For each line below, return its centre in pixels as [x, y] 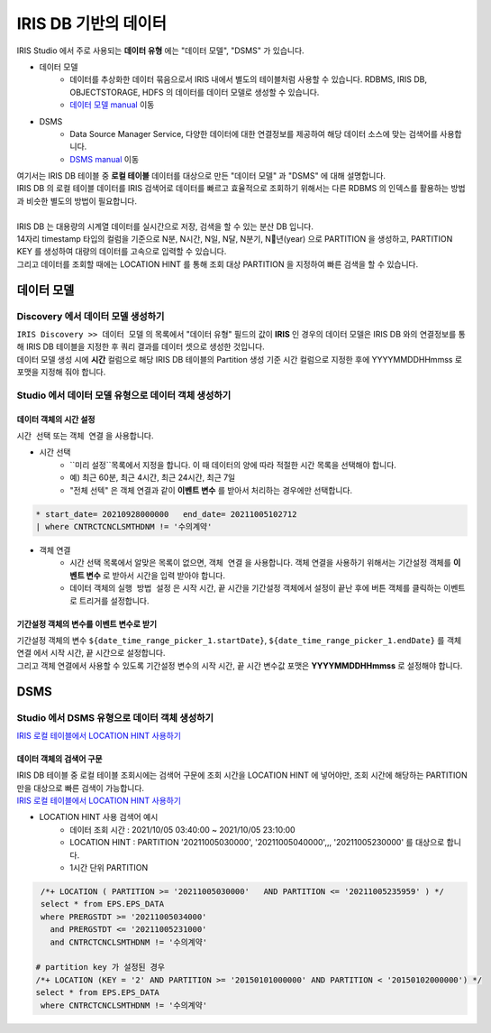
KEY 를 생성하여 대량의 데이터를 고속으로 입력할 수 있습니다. [122, 252]
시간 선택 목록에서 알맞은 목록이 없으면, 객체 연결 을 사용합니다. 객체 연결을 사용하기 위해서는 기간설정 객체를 [261, 563]
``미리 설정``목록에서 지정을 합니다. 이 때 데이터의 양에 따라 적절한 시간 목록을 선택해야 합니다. [233, 465]
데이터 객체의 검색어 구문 [59, 759]
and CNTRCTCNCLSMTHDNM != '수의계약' [128, 942]
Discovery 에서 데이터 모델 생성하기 [91, 316]
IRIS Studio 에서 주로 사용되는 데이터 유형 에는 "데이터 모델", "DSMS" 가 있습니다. [161, 51]
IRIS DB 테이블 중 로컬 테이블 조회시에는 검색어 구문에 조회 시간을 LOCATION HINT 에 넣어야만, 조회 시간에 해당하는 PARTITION [242, 775]
